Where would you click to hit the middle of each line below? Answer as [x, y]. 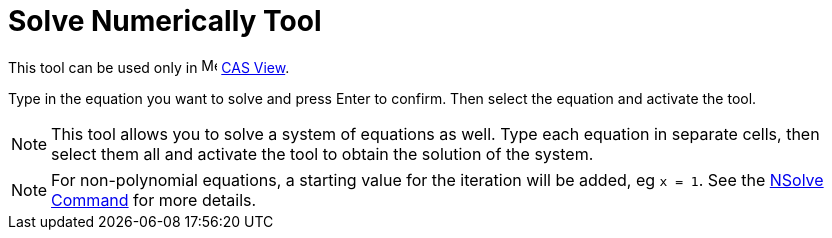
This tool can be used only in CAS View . [149, 67]
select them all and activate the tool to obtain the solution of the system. [322, 153]
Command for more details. [154, 199]
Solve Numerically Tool [165, 21]
